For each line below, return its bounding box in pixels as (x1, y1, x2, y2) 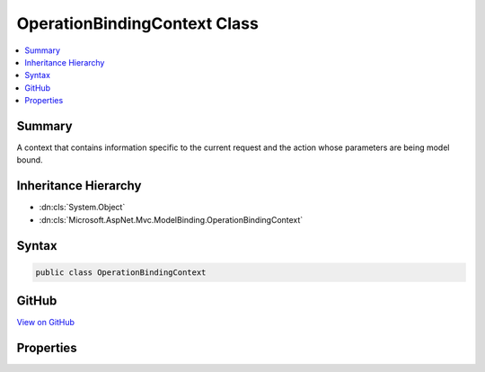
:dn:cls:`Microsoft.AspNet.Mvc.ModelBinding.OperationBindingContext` (39, 214, 304, 225)
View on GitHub (16, 317, 75, 328)
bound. (16, 155, 44, 165)
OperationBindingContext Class (16, 13, 260, 33)
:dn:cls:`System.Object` (39, 202, 126, 213)
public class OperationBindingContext (35, 267, 207, 278)
